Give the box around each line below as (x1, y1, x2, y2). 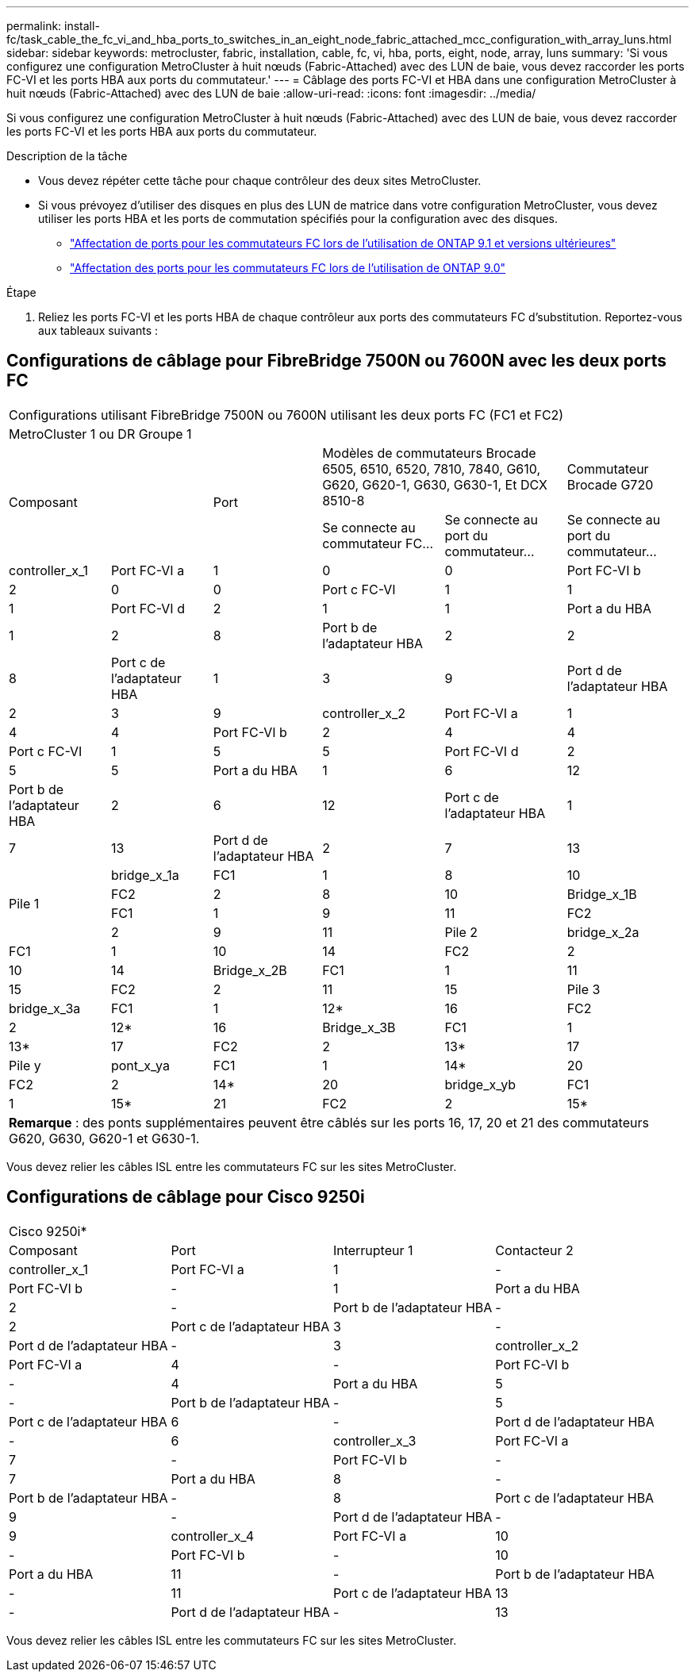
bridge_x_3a (9, 1000, 81, 1016)
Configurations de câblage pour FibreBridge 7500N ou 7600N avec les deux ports (6, 351, 666, 371)
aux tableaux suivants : (38, 324, 159, 337)
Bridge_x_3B (322, 1019, 396, 1035)
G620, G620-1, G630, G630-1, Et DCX (322, 476, 548, 493)
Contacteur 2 (495, 1242, 574, 1258)
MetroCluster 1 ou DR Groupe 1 (9, 425, 192, 442)
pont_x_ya (110, 1057, 170, 1073)
